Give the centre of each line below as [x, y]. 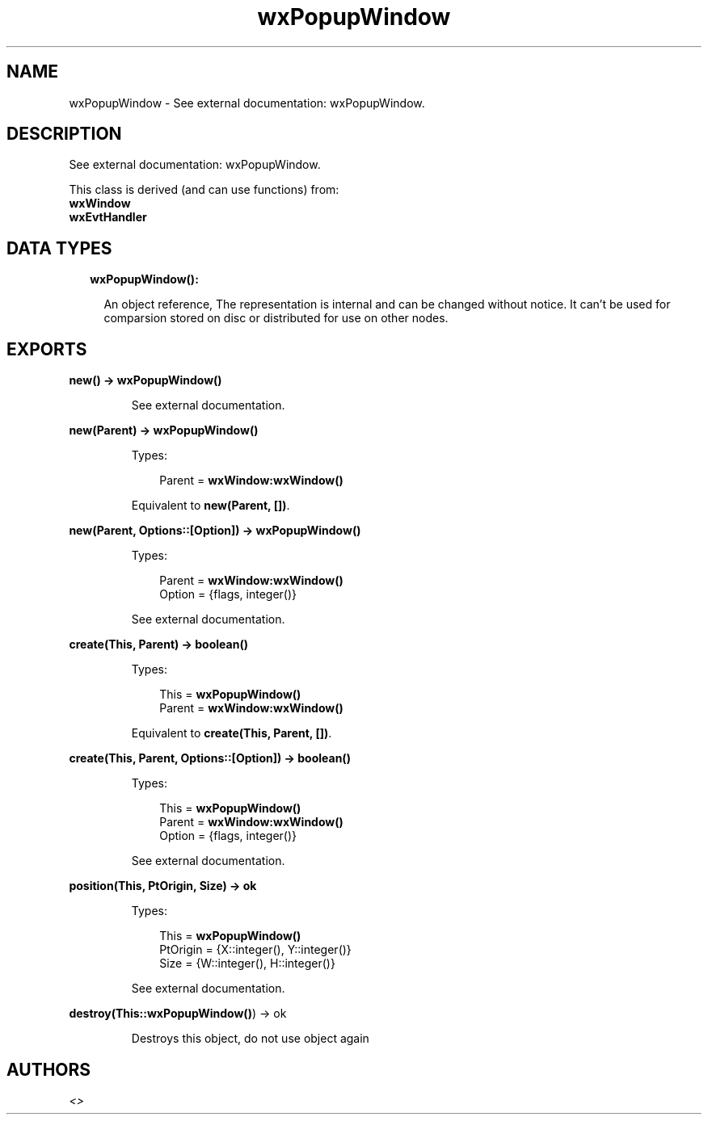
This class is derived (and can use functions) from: [204, 190]
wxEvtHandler [108, 217]
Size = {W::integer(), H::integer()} [247, 964]
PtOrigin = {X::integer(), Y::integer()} [255, 950]
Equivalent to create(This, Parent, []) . [232, 733]
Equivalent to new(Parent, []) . [211, 506]
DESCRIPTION [64, 134]
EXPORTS [47, 349]
